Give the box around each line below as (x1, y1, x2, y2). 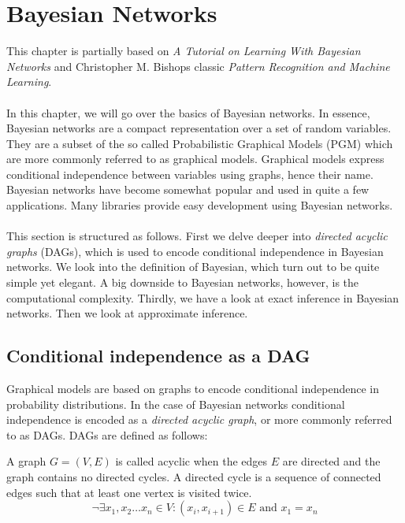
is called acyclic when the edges (115, 453, 268, 469)
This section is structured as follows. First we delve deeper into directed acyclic (6, 228, 388, 244)
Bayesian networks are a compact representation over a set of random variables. (6, 120, 392, 136)
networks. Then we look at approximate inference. (6, 305, 248, 321)
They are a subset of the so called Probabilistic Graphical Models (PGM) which (6, 135, 393, 151)
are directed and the (282, 453, 381, 469)
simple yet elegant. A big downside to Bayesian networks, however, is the (6, 274, 359, 291)
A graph (6, 453, 46, 469)
